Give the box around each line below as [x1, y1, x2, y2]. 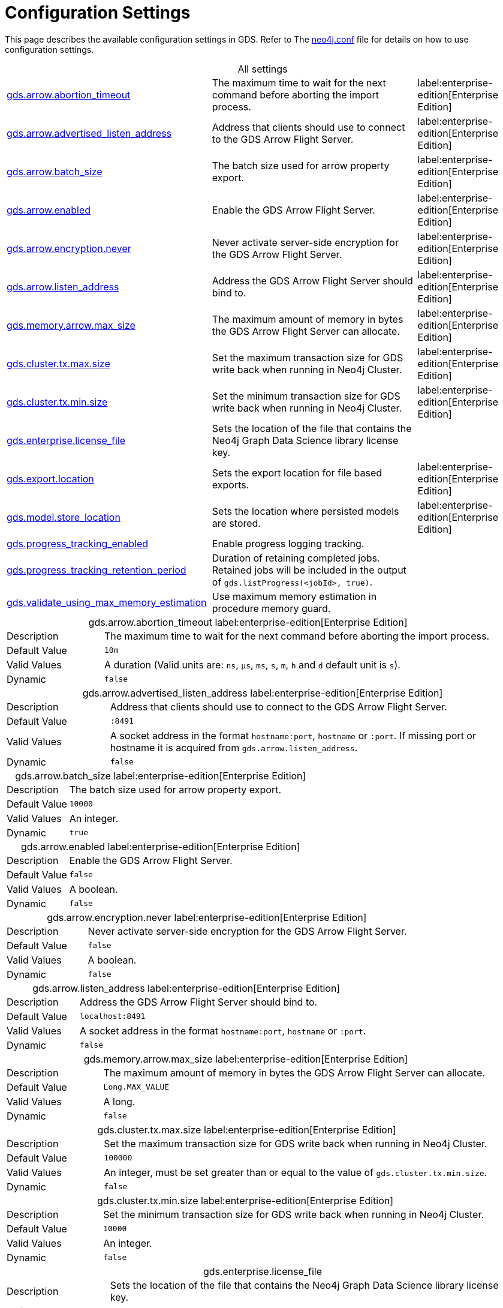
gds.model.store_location [7, 511, 121, 523]
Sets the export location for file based [212, 466, 382, 479]
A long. [103, 1095, 135, 1108]
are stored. [212, 517, 261, 529]
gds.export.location [7, 472, 94, 485]
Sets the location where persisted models [212, 505, 399, 517]
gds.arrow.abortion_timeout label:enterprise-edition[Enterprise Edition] [88, 616, 408, 628]
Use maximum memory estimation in [212, 590, 377, 602]
